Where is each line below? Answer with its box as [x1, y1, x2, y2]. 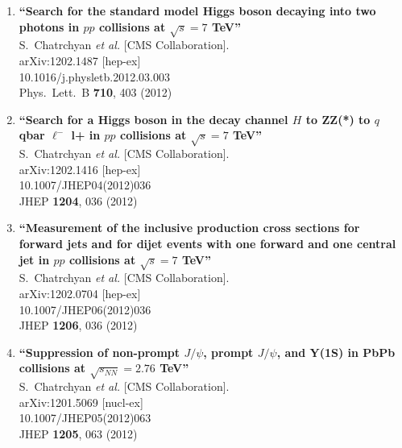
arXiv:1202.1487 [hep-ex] [19, 52, 141, 68]
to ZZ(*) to [305, 110, 371, 127]
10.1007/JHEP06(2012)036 [19, 301, 151, 317]
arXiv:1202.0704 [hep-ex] [19, 285, 141, 302]
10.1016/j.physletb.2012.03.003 [19, 68, 170, 85]
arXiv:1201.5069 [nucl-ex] [19, 393, 143, 410]
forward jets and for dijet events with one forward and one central [19, 235, 396, 252]
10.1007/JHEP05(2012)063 [19, 409, 151, 426]
